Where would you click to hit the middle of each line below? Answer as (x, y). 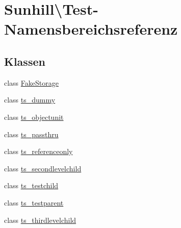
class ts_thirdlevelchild (40, 220)
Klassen (25, 61)
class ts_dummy (30, 100)
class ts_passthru (31, 134)
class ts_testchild (31, 185)
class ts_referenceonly (38, 151)
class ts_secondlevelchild (43, 168)
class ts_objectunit (34, 117)
